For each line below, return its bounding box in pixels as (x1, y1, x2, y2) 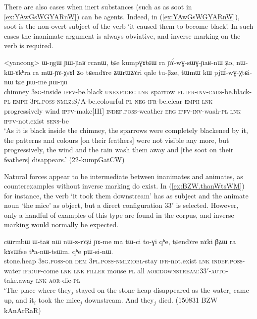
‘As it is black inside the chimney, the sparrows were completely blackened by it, (4, 125, 248, 135)
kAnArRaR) (4, 305, 41, 315)
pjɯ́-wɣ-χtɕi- (214, 66, 252, 77)
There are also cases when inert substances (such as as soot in (4, 1, 192, 11)
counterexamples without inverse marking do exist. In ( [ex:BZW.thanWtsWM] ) (4, 181, 245, 191)
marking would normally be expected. (4, 219, 119, 230)
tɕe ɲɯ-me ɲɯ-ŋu (15, 76, 67, 87)
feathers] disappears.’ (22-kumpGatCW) (4, 154, 125, 164)
